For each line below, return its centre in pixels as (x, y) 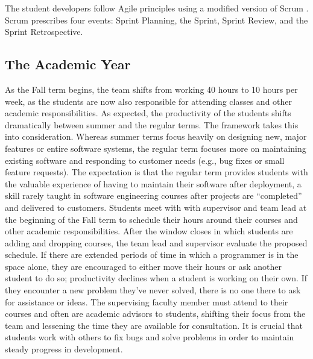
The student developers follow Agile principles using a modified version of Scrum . (157, 8)
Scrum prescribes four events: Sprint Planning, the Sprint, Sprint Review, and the (156, 20)
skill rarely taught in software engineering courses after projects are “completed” (153, 195)
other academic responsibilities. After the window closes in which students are (149, 231)
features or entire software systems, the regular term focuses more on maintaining (156, 148)
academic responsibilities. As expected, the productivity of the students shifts (148, 113)
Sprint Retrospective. (44, 32)
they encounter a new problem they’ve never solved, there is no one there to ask (153, 290)
